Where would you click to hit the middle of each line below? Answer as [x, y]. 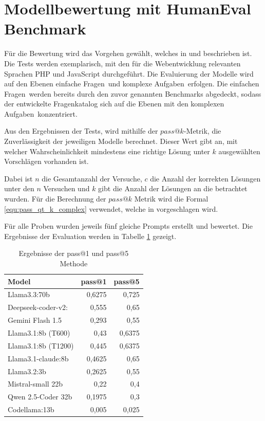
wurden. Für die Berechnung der [55, 199]
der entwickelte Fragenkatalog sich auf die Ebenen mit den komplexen [114, 104]
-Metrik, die [202, 131]
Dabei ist [18, 178]
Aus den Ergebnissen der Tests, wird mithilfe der [81, 131]
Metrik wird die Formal [171, 199]
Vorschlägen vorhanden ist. [46, 161]
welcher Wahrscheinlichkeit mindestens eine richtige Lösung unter [107, 151]
